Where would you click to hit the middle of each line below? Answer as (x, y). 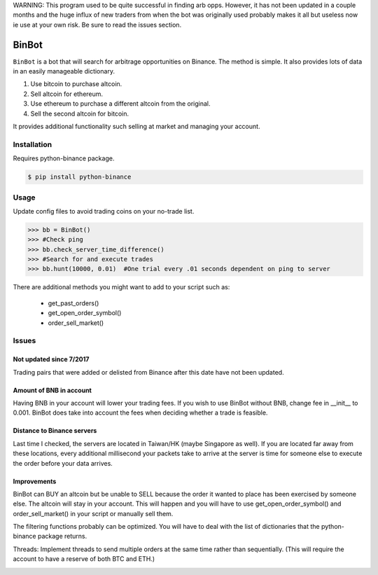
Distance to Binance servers (55, 431)
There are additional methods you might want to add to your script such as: (121, 287)
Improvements (35, 481)
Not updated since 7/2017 (51, 359)
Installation (33, 144)
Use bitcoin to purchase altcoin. (76, 84)
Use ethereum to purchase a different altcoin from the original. (120, 104)
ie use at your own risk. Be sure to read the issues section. (97, 25)
